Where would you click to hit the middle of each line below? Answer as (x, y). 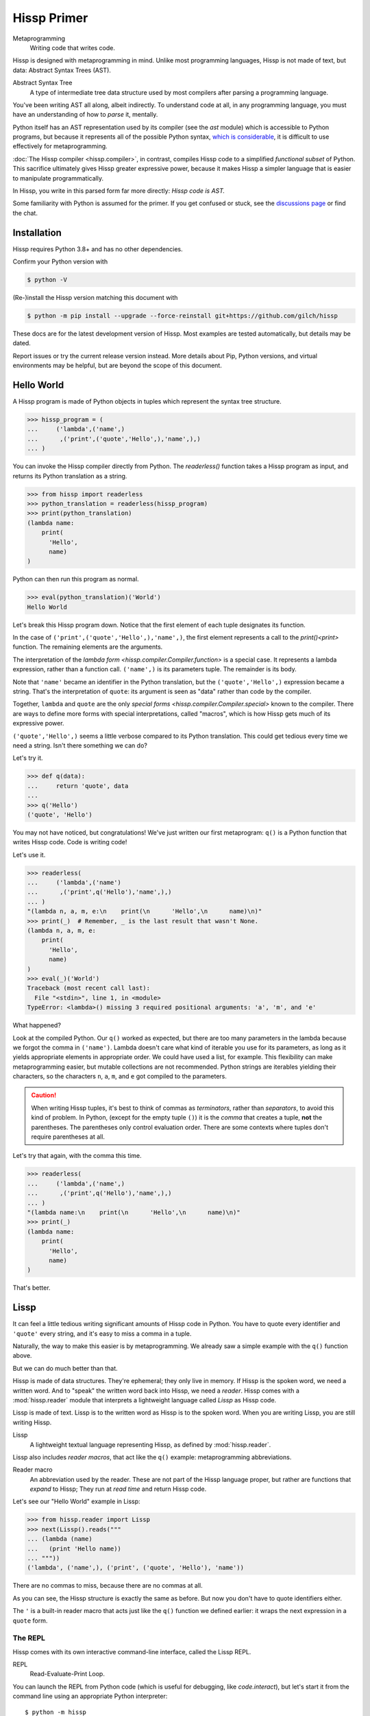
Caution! (44, 1095)
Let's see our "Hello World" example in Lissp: (76, 1501)
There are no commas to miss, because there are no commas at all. (108, 1586)
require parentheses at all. (68, 1137)
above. (22, 1356)
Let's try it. (28, 758)
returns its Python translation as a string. (70, 476)
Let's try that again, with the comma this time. (77, 1156)
